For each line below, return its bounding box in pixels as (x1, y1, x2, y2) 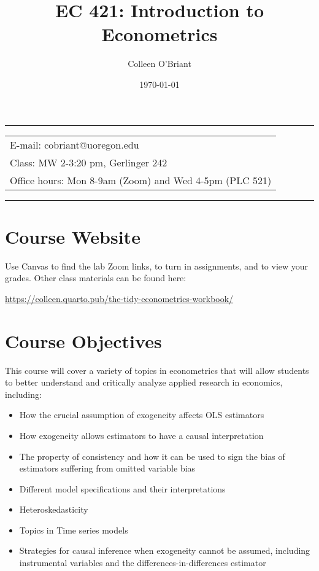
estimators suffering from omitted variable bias (19, 462, 196, 475)
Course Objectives (5, 328, 162, 353)
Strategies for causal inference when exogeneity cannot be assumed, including (19, 544, 310, 557)
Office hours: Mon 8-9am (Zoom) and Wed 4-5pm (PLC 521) (10, 173, 272, 187)
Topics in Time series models (19, 523, 128, 536)
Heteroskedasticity (19, 503, 88, 516)
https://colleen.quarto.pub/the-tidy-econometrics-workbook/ (5, 292, 234, 305)
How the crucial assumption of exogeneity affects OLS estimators (19, 408, 264, 421)
